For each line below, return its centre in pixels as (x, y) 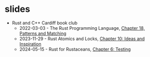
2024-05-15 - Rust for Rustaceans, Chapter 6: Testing (75, 49)
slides (17, 9)
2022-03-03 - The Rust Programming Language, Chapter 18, (82, 28)
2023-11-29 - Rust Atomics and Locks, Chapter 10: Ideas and (82, 39)
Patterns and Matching (43, 33)
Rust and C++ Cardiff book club (45, 23)
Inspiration (30, 44)
